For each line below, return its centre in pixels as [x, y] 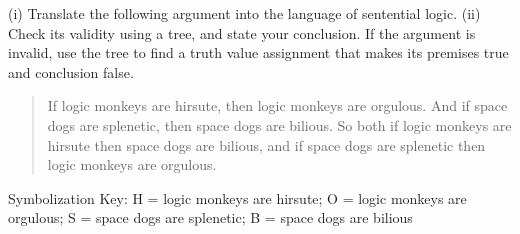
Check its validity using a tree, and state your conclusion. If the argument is [242, 32]
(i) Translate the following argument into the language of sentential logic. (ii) [244, 13]
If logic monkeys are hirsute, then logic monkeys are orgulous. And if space [277, 105]
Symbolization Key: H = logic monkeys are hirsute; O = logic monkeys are [237, 197]
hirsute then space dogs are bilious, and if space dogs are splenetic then [266, 144]
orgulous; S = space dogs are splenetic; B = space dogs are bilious [210, 217]
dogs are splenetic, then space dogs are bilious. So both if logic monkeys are [279, 124]
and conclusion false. [71, 71]
